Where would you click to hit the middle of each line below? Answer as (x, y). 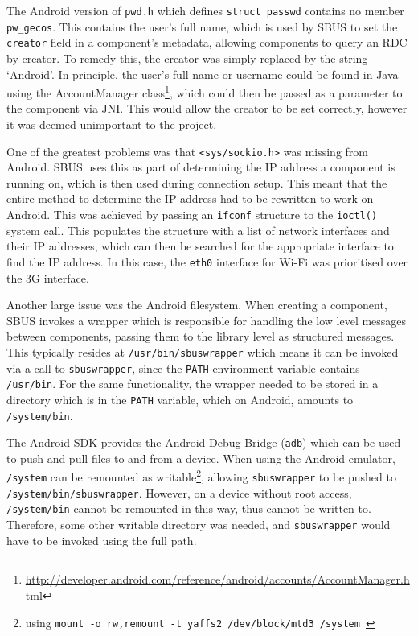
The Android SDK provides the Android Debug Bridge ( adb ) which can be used (204, 442)
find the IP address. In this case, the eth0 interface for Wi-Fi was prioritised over (207, 261)
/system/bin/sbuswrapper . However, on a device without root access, (179, 492)
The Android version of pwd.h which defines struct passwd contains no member (205, 10)
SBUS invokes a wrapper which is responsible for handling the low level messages (207, 320)
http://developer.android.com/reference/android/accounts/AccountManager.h (217, 579)
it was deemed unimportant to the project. (112, 124)
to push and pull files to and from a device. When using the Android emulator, (201, 458)
